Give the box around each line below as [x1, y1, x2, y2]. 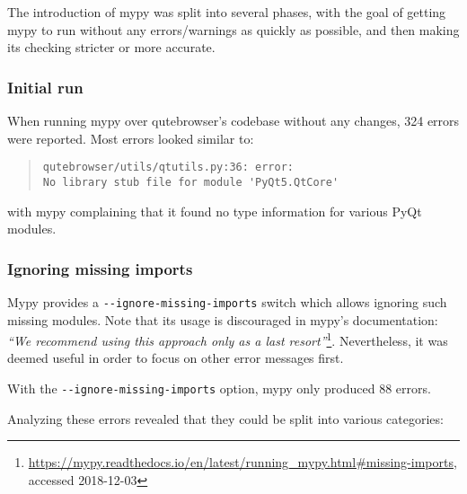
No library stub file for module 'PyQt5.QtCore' [42, 175, 339, 189]
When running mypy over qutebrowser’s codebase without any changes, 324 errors [7, 111, 460, 129]
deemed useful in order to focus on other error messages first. [7, 348, 344, 367]
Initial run [7, 75, 84, 98]
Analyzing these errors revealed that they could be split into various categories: [7, 409, 444, 428]
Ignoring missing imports [7, 257, 193, 279]
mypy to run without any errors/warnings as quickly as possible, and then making [7, 20, 460, 39]
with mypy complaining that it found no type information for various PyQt [7, 201, 422, 220]
